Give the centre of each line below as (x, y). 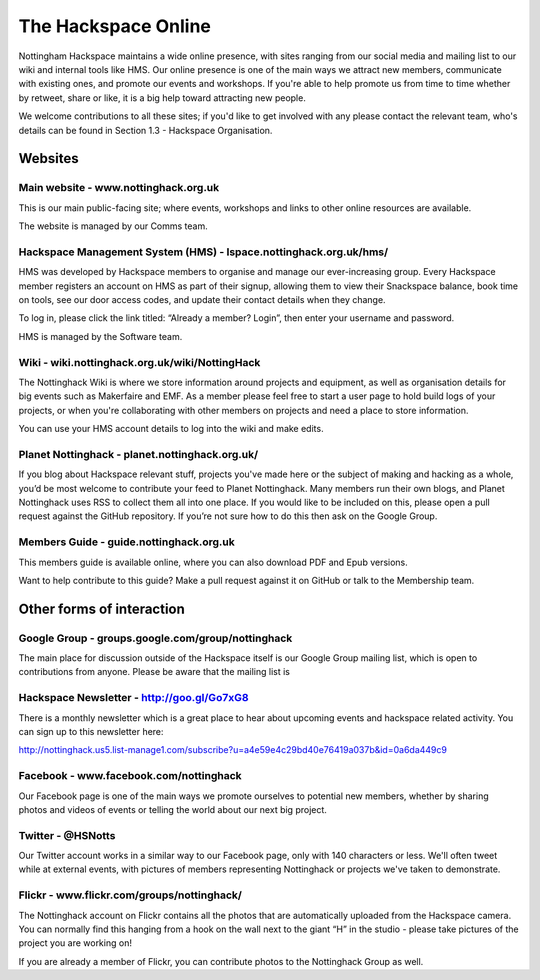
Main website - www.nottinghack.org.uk (119, 188)
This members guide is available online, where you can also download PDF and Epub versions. (213, 562)
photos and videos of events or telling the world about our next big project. (172, 809)
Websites (48, 158)
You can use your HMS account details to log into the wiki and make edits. (171, 429)
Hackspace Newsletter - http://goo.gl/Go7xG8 (133, 698)
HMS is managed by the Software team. (100, 336)
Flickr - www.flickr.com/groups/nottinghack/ (130, 895)
